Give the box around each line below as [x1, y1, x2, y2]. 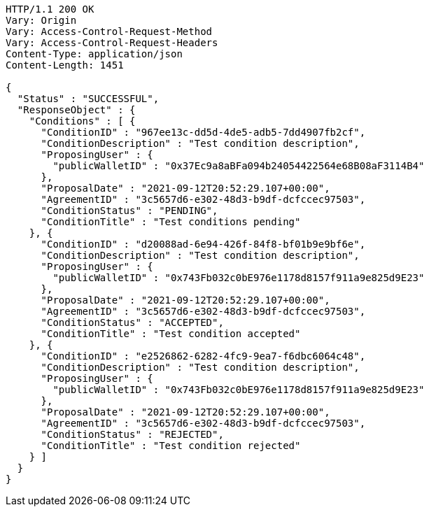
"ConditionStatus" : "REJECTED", [41, 429, 224, 440]
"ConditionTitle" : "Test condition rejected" [41, 440, 301, 451]
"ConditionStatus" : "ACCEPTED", [41, 317, 224, 328]
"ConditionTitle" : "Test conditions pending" [41, 216, 301, 227]
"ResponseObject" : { [17, 104, 136, 115]
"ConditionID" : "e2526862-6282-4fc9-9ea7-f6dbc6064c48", [41, 350, 366, 362]
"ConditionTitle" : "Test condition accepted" [41, 328, 301, 339]
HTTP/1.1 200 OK [6, 3, 94, 15]
